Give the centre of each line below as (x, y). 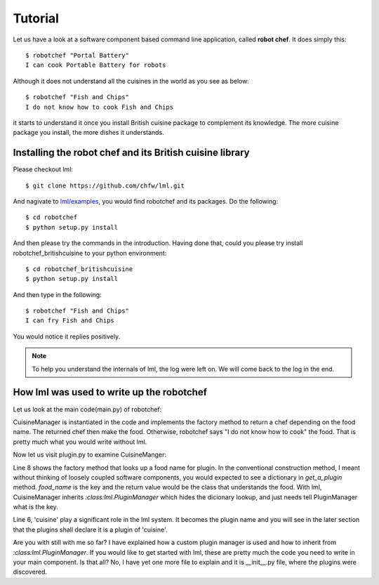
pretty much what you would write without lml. (80, 442)
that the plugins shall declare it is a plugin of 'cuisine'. (90, 530)
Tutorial (36, 18)
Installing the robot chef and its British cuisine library (131, 153)
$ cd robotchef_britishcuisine (79, 269)
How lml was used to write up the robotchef (110, 392)
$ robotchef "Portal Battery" (78, 55)
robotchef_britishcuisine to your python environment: (90, 253)
